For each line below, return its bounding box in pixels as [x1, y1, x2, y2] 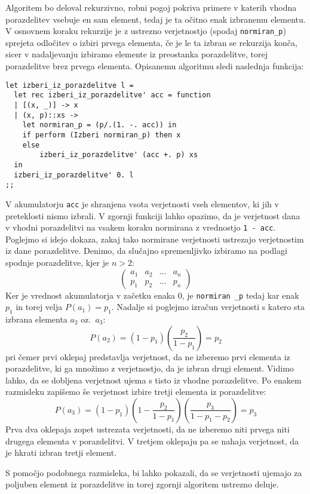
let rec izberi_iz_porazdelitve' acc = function [14, 91, 211, 100]
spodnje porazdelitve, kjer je [5, 256, 109, 268]
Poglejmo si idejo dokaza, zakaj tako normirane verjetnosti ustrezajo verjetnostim [5, 232, 304, 245]
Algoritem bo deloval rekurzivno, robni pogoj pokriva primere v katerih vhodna [5, 1, 297, 13]
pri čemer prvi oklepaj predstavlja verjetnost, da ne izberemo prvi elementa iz [5, 350, 290, 363]
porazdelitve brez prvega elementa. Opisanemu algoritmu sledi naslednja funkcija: [5, 60, 304, 72]
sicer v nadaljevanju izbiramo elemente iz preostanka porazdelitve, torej [5, 48, 268, 60]
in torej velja [16, 300, 63, 313]
